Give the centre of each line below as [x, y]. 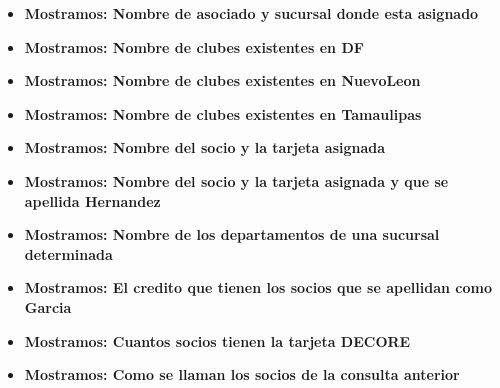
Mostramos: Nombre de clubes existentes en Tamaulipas [223, 113]
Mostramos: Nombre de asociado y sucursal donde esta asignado [251, 13]
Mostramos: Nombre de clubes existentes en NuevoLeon [222, 80]
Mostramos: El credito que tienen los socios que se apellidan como [258, 287]
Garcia [48, 306]
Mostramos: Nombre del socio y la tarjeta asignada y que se [236, 180]
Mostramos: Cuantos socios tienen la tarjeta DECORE [217, 340]
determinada [68, 253]
